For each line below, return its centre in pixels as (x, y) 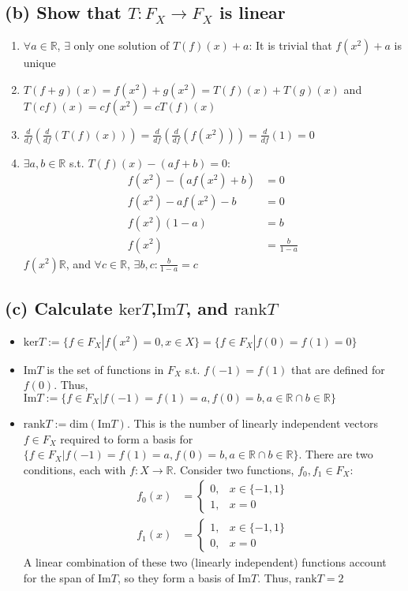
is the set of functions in (105, 369)
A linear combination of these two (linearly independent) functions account (205, 562)
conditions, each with (75, 469)
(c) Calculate (59, 307)
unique (39, 63)
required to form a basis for (127, 438)
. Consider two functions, (234, 469)
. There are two (336, 454)
